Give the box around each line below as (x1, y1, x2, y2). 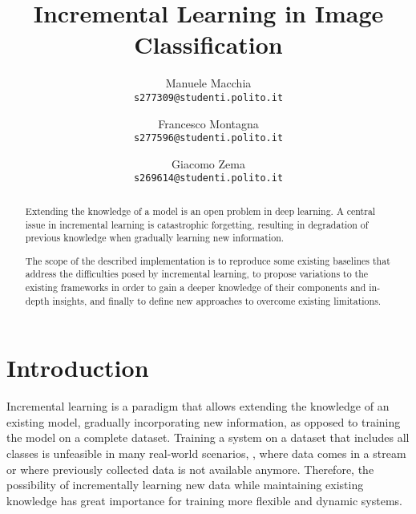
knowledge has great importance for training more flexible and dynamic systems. (6, 492, 403, 508)
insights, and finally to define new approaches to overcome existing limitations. (52, 293, 382, 307)
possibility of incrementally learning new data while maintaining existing (6, 476, 364, 493)
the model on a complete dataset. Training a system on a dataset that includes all (6, 429, 410, 446)
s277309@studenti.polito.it (133, 91, 284, 103)
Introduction (6, 351, 149, 384)
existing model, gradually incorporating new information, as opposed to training (6, 413, 401, 430)
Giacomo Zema (172, 155, 245, 172)
